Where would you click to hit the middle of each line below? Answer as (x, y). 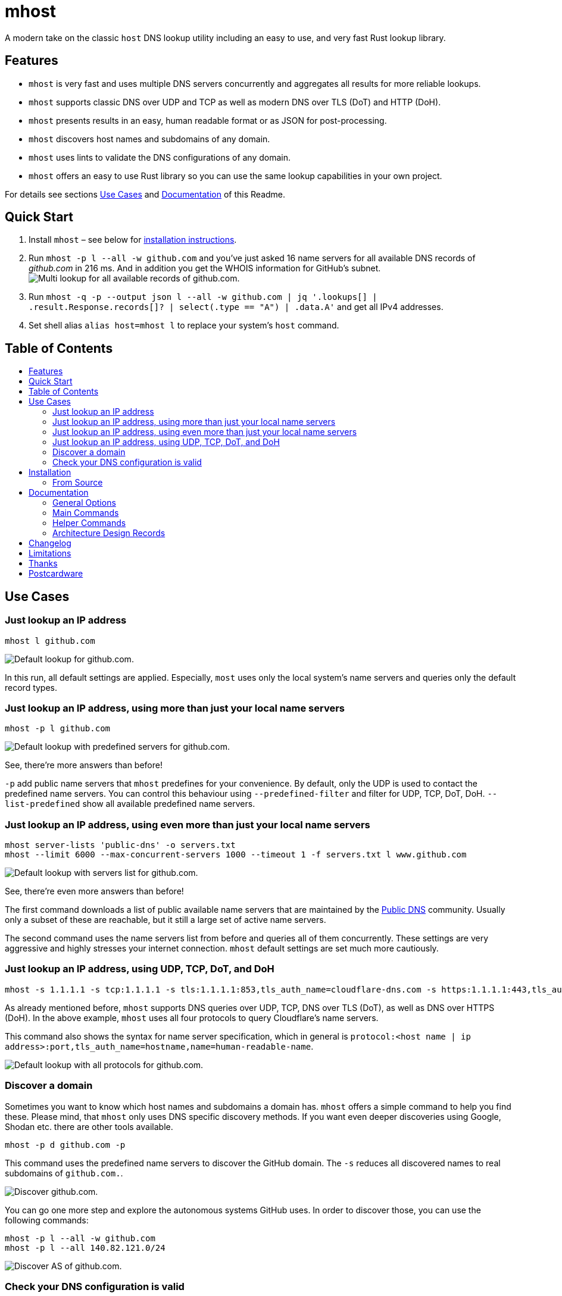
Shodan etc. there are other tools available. (89, 1126)
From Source (78, 483)
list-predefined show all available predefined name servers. (130, 804)
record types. (31, 687)
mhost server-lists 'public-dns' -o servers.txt (120, 845)
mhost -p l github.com (58, 729)
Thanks (43, 564)
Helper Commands (89, 523)
